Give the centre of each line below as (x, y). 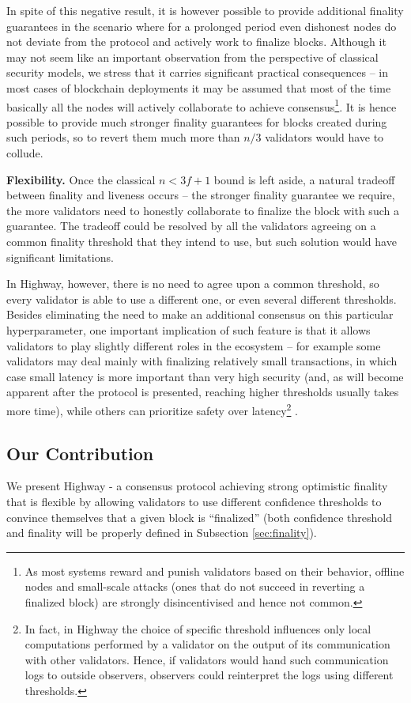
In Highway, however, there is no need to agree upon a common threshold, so (193, 283)
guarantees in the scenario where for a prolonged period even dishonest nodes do (202, 26)
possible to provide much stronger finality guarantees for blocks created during (197, 121)
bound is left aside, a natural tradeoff (304, 179)
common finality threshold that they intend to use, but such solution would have (202, 241)
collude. (25, 153)
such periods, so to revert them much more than (123, 137)
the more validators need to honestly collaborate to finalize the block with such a (203, 210)
